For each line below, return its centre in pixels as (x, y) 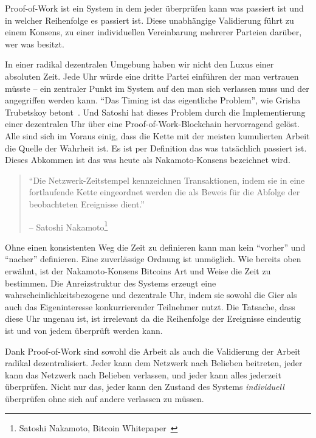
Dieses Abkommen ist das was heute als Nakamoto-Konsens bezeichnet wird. (148, 160)
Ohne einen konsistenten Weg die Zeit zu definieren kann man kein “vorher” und (155, 247)
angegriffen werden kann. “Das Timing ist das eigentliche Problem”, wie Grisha (153, 100)
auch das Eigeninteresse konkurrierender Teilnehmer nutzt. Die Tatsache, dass (150, 306)
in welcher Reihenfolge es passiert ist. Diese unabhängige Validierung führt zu (149, 20)
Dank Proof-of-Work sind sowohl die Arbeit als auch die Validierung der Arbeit (153, 351)
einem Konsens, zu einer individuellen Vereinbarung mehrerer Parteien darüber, (153, 32)
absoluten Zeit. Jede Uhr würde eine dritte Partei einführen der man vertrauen (152, 76)
